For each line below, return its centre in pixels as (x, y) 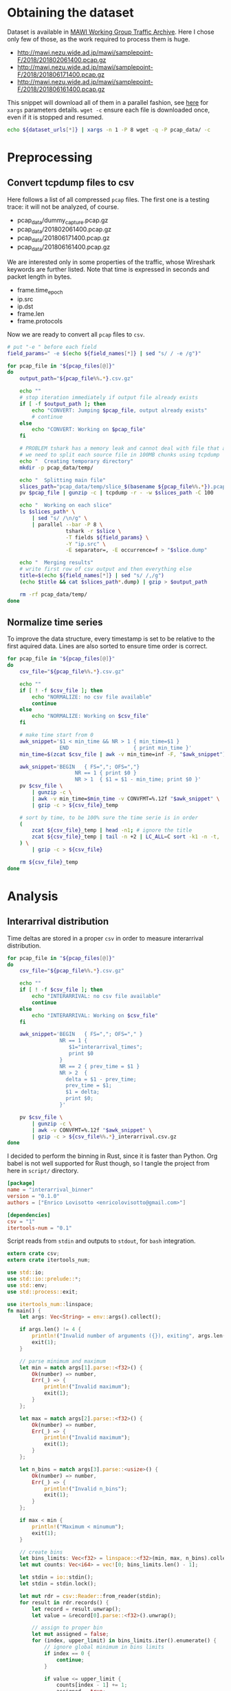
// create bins (41, 1552)
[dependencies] (29, 1215)
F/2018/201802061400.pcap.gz (62, 59)
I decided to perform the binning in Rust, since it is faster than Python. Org (112, 1156)
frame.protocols (40, 321)
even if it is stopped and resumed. (55, 117)
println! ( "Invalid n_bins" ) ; (86, 1489)
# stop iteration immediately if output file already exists (109, 398)
